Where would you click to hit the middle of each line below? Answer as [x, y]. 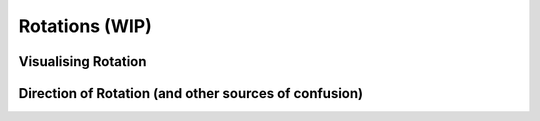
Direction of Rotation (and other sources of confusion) [191, 93]
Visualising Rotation [82, 61]
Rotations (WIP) [85, 26]
